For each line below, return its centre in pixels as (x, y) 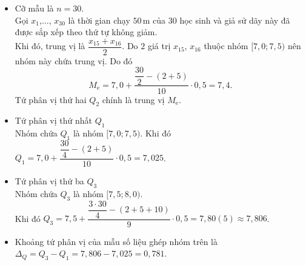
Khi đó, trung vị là (50, 46)
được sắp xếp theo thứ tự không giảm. (86, 32)
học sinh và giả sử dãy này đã (235, 20)
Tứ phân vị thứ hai (51, 99)
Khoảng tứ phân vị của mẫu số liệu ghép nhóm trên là (116, 241)
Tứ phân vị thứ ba (49, 181)
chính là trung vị (133, 99)
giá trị (159, 46)
